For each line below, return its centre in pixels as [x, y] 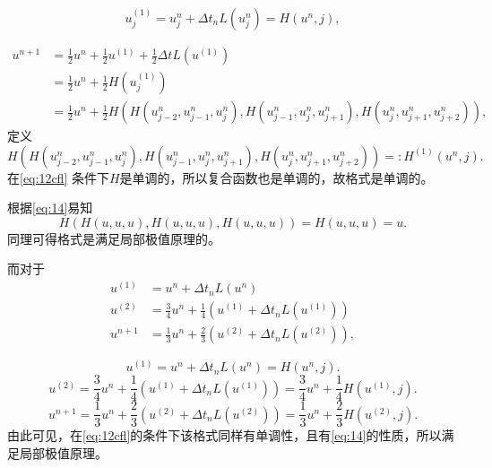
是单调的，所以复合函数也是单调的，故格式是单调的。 [276, 177]
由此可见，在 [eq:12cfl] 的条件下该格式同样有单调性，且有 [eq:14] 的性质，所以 [224, 435]
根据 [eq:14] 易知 [50, 208]
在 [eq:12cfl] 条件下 [58, 177]
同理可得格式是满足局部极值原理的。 [114, 238]
